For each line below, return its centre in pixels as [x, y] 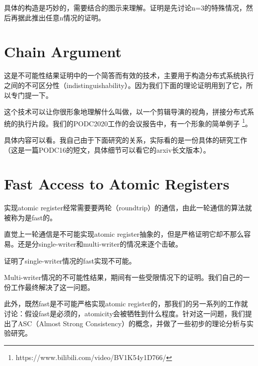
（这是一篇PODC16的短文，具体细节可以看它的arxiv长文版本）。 [107, 149]
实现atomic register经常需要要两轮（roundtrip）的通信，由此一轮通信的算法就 [128, 208]
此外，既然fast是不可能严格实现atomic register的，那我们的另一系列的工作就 [126, 304]
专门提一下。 [32, 95]
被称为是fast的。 [31, 217]
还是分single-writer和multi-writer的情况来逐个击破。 [100, 244]
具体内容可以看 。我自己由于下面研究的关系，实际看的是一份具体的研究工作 [126, 139]
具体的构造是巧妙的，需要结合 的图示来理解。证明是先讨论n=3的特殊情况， [125, 7]
